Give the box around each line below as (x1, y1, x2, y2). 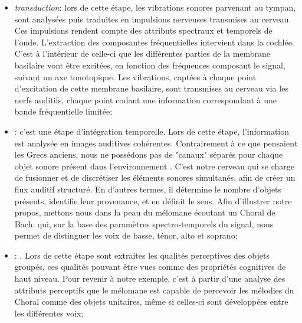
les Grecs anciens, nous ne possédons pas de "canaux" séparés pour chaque (14, 148, 283, 161)
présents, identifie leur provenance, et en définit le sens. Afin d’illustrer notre (14, 194, 292, 207)
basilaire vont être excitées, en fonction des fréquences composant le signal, (14, 58, 285, 71)
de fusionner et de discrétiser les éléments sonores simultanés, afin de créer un (14, 171, 296, 184)
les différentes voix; (14, 306, 84, 319)
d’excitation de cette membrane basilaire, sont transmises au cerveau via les (14, 82, 288, 94)
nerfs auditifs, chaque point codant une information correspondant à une (14, 93, 277, 106)
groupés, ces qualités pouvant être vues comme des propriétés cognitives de (14, 260, 286, 273)
